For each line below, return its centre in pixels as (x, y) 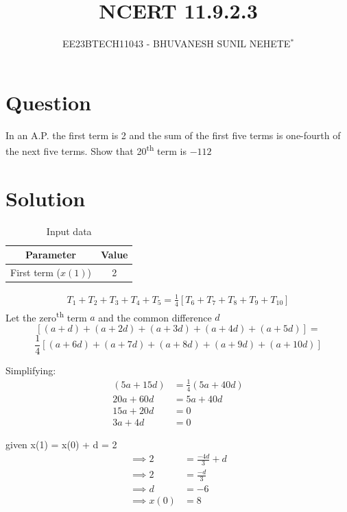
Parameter (51, 255)
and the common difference (155, 317)
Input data (69, 231)
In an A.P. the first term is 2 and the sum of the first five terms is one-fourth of (173, 135)
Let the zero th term (46, 316)
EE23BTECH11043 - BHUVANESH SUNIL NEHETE (176, 44)
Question (48, 102)
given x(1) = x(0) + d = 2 (61, 444)
